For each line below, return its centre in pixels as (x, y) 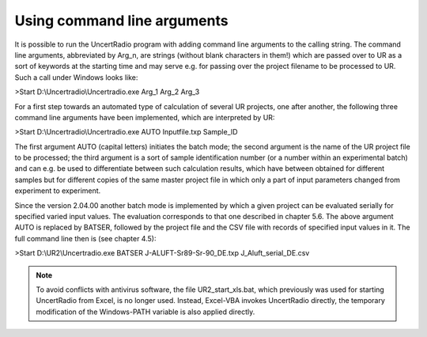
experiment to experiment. (58, 191)
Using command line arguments (121, 21)
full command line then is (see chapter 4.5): (85, 238)
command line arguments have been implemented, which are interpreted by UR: (145, 117)
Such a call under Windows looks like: (76, 77)
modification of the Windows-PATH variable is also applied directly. (145, 312)
